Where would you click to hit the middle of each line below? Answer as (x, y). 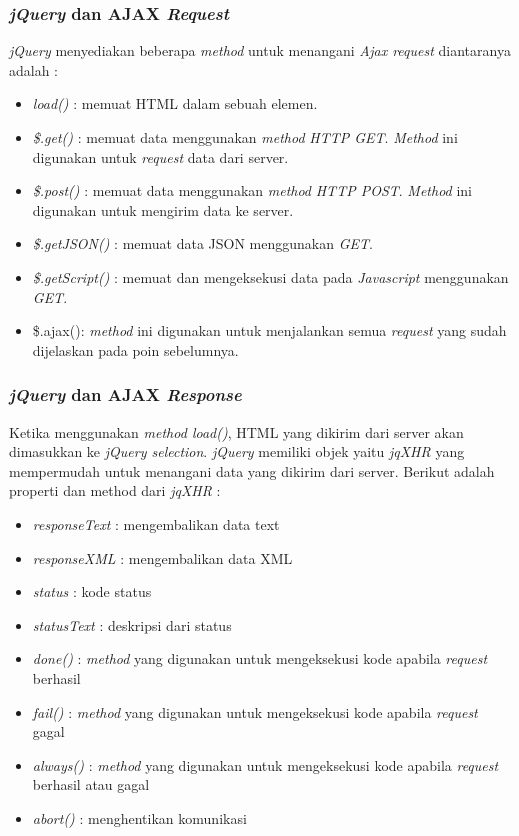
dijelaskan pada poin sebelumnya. (135, 349)
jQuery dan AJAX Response (125, 394)
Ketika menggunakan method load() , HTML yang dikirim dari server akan (236, 431)
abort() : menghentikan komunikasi (139, 817)
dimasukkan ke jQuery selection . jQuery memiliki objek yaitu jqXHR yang (237, 451)
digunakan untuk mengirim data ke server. (163, 209)
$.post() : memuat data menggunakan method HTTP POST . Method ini (252, 190)
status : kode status (92, 591)
